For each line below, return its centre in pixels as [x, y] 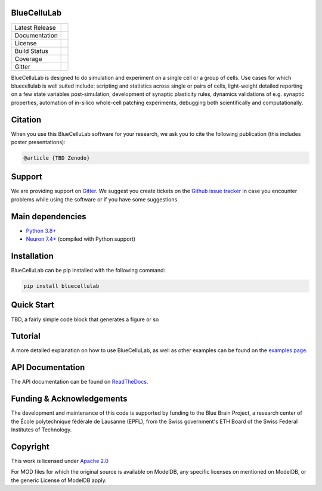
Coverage [28, 58]
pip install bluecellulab [61, 286]
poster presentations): [38, 142]
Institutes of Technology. [41, 430]
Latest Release [35, 27]
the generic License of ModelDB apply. [59, 480]
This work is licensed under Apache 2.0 [60, 461]
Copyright [30, 447]
